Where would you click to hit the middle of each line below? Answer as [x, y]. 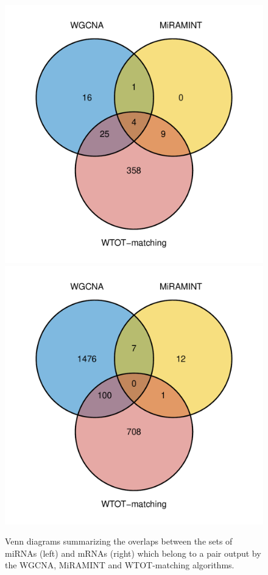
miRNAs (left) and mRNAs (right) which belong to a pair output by [133, 553]
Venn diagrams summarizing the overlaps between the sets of [119, 541]
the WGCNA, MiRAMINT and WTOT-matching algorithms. [120, 565]
